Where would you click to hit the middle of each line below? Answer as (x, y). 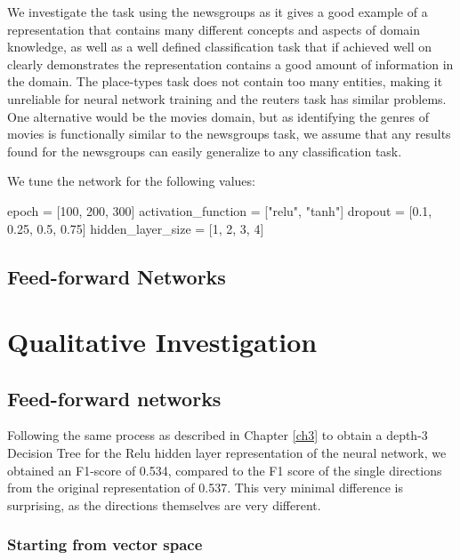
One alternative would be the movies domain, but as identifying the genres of (218, 116)
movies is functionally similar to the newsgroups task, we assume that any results (229, 134)
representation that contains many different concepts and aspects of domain (214, 29)
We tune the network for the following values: (131, 181)
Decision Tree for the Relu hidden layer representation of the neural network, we (227, 453)
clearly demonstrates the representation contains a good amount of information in (230, 64)
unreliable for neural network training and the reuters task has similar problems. (227, 98)
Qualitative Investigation (162, 342)
